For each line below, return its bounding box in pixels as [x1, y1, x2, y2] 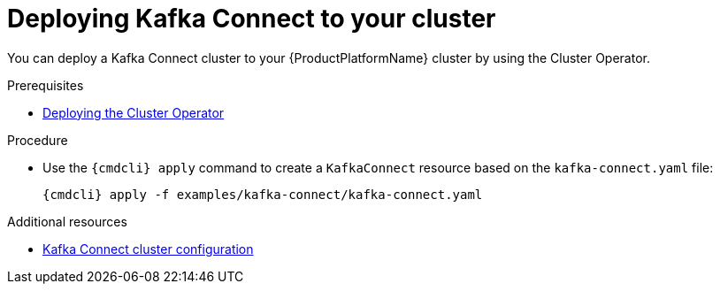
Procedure [7, 132, 68, 148]
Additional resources [7, 213, 127, 229]
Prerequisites [7, 77, 84, 93]
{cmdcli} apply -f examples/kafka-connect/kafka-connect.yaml [42, 187, 483, 202]
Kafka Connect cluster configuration [42, 241, 254, 257]
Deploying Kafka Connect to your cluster [7, 4, 496, 34]
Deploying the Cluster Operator [42, 104, 225, 120]
